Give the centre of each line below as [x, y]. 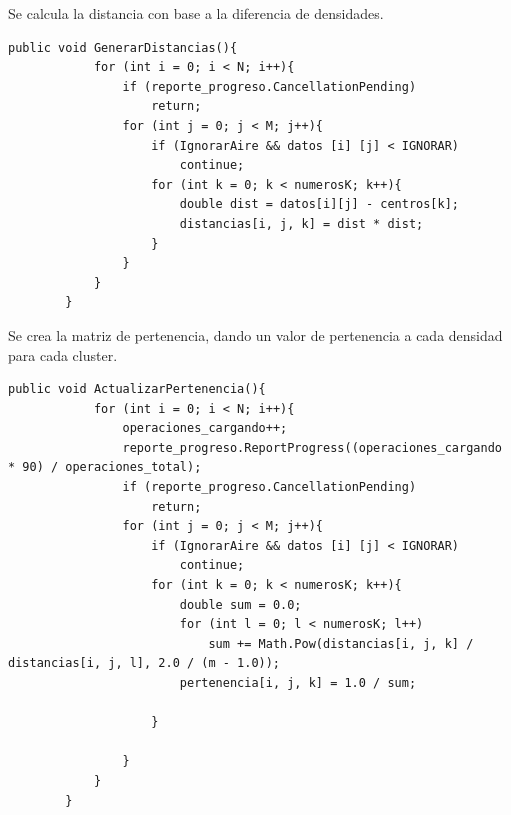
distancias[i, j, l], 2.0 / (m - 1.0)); [144, 663]
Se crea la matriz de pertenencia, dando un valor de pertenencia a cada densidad [255, 334]
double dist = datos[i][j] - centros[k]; [319, 204]
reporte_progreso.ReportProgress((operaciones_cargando [312, 447]
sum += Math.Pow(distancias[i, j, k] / [341, 643]
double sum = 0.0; [240, 604]
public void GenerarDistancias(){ [123, 47]
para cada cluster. [63, 354]
